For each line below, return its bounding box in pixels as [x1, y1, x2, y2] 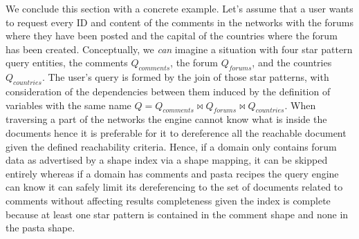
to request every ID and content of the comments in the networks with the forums [6, 15, 354, 29]
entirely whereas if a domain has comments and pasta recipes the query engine [6, 166, 339, 180]
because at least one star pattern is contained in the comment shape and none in [6, 207, 349, 221]
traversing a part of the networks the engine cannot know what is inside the [6, 112, 327, 126]
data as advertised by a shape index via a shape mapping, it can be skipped [6, 153, 328, 167]
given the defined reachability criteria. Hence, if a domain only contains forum [6, 139, 337, 153]
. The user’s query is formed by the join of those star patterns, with [42, 70, 329, 84]
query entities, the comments [6, 55, 128, 70]
